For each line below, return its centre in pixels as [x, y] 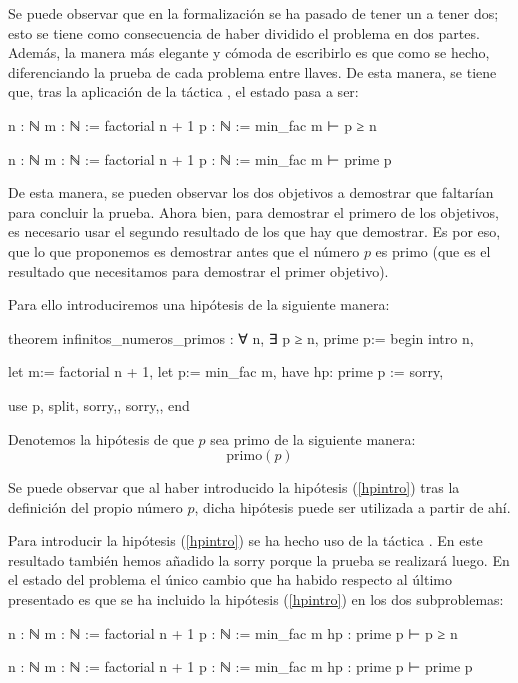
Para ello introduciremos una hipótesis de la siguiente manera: [199, 304]
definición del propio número [95, 506]
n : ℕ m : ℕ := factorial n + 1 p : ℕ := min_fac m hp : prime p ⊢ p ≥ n [233, 632]
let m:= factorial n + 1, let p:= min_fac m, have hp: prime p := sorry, [226, 371]
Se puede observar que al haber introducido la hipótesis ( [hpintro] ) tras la [234, 487]
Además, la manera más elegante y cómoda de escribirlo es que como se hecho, [249, 52]
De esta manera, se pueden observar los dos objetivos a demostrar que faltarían [251, 192]
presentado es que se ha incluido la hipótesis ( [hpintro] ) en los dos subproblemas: [256, 599]
